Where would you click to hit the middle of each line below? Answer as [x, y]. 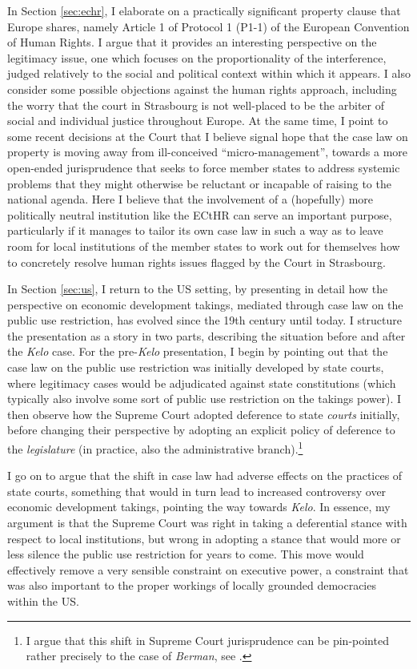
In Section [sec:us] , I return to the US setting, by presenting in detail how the [198, 289]
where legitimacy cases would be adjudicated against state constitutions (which [202, 383]
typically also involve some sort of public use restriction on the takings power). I [204, 399]
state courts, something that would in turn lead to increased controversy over [197, 491]
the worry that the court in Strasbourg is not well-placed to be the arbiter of [196, 105]
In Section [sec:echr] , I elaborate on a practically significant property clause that [204, 10]
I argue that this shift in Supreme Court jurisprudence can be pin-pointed [207, 640]
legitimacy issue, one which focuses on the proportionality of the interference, [197, 57]
